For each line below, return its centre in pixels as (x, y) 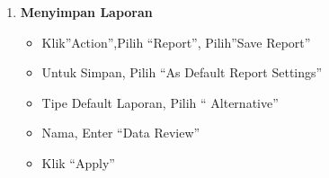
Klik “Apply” (78, 162)
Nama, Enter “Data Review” (121, 133)
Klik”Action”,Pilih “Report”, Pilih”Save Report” (176, 42)
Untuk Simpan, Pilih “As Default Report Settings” (182, 72)
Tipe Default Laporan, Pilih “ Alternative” (160, 102)
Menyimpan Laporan (86, 12)
